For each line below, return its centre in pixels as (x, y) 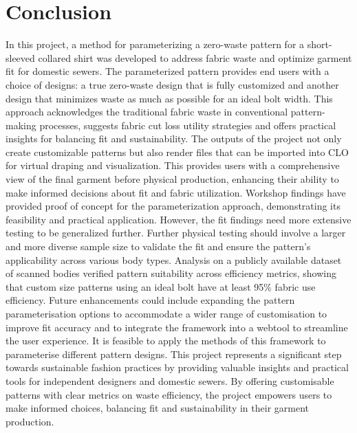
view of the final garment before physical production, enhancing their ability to (172, 179)
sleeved (20, 57)
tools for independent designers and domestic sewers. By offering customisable (170, 380)
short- (320, 44)
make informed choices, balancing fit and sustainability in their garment (157, 408)
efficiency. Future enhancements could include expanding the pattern (150, 300)
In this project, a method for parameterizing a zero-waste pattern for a (155, 44)
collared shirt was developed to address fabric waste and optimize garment (195, 57)
